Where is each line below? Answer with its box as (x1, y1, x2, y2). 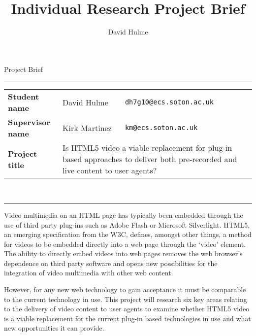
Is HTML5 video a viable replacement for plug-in (63, 142, 232, 154)
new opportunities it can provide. (4, 323, 104, 333)
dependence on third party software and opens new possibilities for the (4, 258, 218, 268)
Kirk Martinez (63, 122, 112, 134)
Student (8, 91, 39, 102)
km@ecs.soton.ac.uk (125, 124, 198, 132)
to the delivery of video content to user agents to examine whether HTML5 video (4, 303, 250, 314)
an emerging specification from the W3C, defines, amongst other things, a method (4, 229, 252, 239)
